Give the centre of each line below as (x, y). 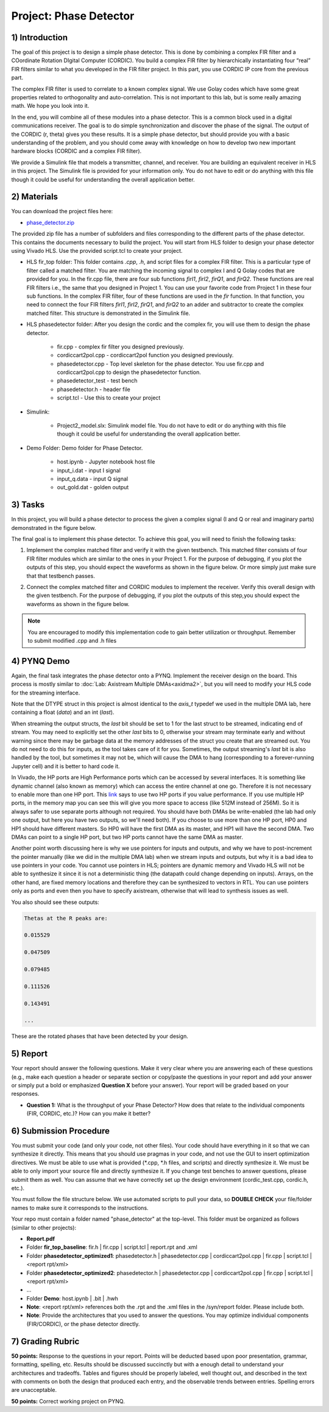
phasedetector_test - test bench (97, 381)
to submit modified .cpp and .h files (72, 640)
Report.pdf (41, 1238)
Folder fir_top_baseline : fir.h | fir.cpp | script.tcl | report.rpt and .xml (112, 1247)
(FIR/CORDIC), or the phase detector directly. (83, 1324)
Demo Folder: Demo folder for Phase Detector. (85, 448)
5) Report (30, 1054)
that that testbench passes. (61, 576)
